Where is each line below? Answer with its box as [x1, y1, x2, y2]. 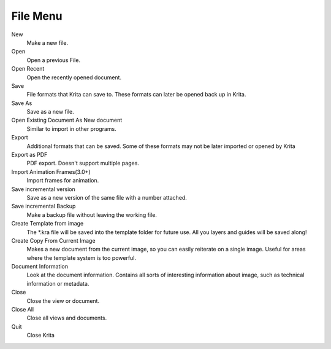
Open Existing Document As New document [11, 117, 123, 124]
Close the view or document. [26, 297, 100, 304]
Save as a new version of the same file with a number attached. [26, 194, 187, 201]
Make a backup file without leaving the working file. [26, 211, 158, 218]
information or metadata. [26, 280, 89, 287]
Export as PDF [11, 151, 48, 159]
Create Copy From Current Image [11, 237, 96, 244]
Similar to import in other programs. [26, 125, 116, 132]
